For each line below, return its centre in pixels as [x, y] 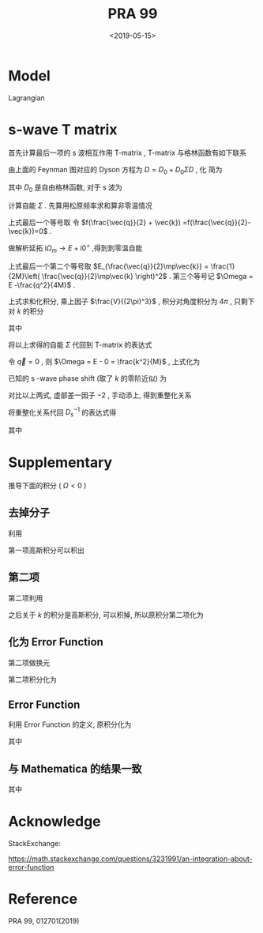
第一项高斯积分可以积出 [46, 550]
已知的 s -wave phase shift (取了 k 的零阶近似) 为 [88, 378]
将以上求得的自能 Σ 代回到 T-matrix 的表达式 [80, 344]
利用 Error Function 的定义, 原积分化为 [70, 724]
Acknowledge [54, 822]
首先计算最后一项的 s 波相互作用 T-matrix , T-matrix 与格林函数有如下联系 [128, 152]
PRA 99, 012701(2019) [44, 921]
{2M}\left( [24, 276]
